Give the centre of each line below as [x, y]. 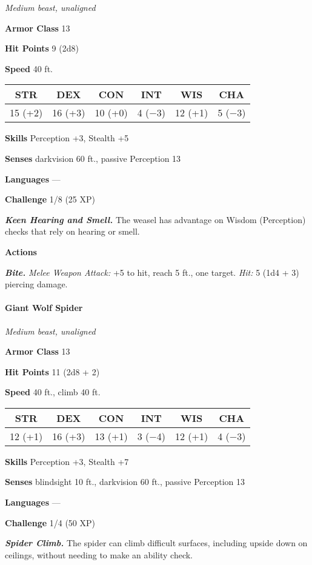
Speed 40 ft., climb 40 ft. [53, 392]
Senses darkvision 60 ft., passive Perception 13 [93, 158]
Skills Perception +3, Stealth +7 [67, 461]
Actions [21, 251]
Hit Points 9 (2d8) [42, 48]
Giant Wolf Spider [44, 308]
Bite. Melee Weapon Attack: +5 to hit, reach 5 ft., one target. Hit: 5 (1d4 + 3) [152, 272]
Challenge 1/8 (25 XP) [50, 199]
